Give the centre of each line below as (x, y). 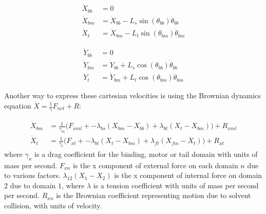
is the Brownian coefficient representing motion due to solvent (154, 195)
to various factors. (32, 175)
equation (18, 105)
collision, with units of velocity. (53, 206)
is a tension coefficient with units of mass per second (176, 185)
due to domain (33, 185)
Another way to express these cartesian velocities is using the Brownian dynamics (132, 95)
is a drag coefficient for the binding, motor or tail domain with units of (146, 154)
